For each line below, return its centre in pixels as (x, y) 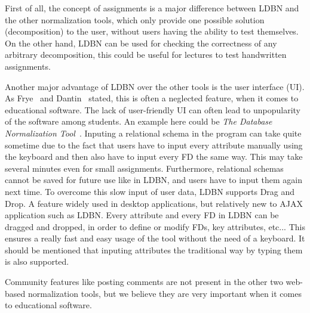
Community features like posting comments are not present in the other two (144, 282)
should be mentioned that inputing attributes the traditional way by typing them (154, 250)
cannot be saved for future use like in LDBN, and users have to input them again (154, 180)
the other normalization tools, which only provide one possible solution (135, 19)
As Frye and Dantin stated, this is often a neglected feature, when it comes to (152, 98)
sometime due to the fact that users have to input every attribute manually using (154, 145)
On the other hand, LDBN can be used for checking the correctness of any (141, 43)
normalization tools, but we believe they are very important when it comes (165, 293)
